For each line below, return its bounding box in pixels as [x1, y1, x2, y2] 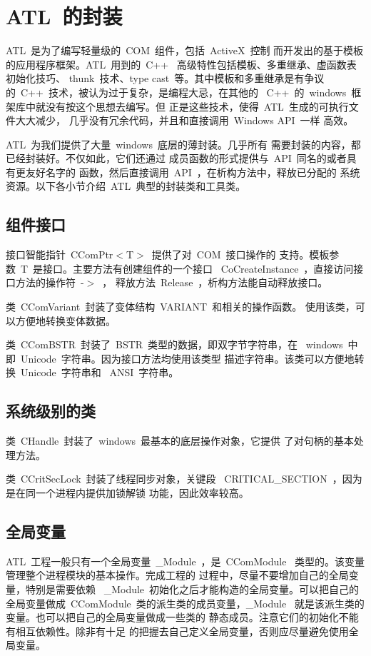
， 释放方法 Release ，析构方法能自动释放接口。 [102, 275, 328, 290]
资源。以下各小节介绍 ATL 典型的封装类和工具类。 [6, 178, 246, 193]
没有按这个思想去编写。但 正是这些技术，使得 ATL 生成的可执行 [45, 99, 349, 113]
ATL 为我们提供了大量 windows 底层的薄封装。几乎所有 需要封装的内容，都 [6, 136, 361, 151]
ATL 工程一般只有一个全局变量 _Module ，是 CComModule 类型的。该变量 [6, 553, 365, 568]
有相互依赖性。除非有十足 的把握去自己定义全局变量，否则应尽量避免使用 [6, 623, 349, 638]
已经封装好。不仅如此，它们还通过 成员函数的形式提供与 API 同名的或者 [6, 151, 347, 166]
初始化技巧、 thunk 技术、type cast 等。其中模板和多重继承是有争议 [6, 71, 325, 86]
